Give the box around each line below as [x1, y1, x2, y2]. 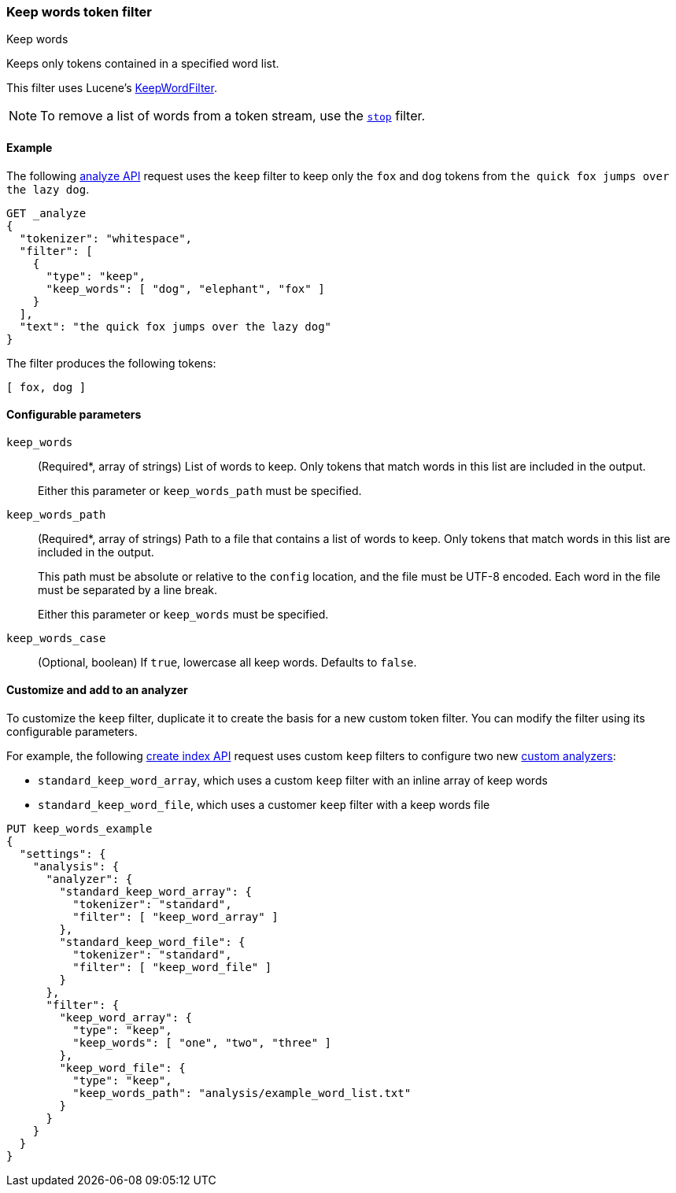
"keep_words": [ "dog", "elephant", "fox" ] [46, 282, 325, 295]
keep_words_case [6, 631, 106, 645]
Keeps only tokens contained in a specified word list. [6, 57, 279, 71]
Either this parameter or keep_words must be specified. [38, 607, 329, 621]
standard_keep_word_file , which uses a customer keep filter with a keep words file [38, 798, 490, 812]
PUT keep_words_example [6, 822, 153, 836]
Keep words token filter [6, 4, 152, 20]
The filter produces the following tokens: [6, 356, 216, 370]
